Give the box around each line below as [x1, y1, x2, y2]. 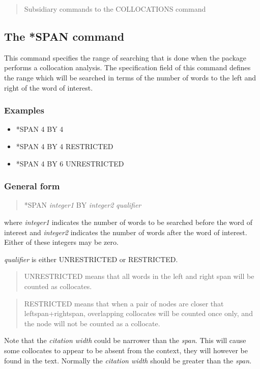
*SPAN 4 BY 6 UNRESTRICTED [16, 158, 124, 168]
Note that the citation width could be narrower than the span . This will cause [4, 335, 246, 346]
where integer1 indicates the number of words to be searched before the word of [4, 216, 252, 227]
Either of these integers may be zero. [4, 237, 119, 247]
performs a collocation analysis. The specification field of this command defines [4, 62, 251, 73]
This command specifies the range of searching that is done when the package [4, 52, 247, 63]
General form [4, 180, 60, 192]
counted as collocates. [24, 280, 92, 291]
